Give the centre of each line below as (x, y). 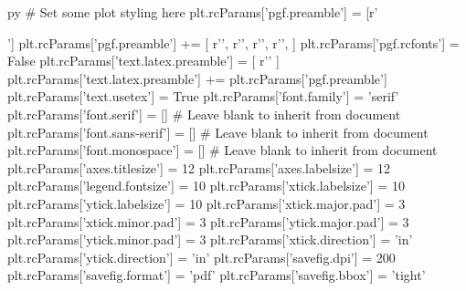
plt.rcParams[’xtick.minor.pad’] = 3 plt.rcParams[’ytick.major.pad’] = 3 (208, 221)
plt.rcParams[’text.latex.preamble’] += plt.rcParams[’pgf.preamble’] (197, 78)
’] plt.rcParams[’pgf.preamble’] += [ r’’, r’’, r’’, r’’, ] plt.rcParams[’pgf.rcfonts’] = (233, 42)
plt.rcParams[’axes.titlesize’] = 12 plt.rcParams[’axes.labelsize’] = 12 (199, 167)
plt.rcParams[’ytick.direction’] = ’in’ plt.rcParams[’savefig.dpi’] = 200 (201, 257)
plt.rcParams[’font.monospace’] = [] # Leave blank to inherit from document (222, 150)
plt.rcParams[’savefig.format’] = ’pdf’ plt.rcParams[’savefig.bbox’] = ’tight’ (217, 275)
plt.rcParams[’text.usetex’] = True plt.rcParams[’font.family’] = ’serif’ (203, 96)
